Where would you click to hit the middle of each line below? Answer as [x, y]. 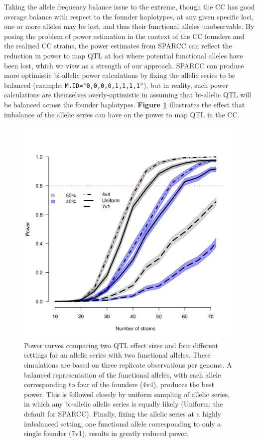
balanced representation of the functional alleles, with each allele [123, 374]
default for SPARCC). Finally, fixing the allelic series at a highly [123, 413]
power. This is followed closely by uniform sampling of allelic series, [127, 394]
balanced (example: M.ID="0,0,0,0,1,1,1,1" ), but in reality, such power [116, 85]
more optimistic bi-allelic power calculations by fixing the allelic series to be [120, 75]
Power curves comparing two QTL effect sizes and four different [121, 345]
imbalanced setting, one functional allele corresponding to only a [123, 423]
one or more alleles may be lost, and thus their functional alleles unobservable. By [129, 26]
